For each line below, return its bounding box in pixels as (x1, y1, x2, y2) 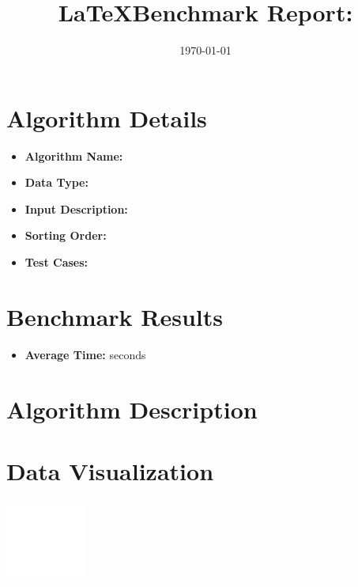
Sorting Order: (24, 227, 107, 244)
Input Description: (24, 200, 128, 217)
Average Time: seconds (24, 346, 146, 362)
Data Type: (24, 174, 89, 191)
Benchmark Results (6, 300, 224, 332)
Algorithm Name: (24, 147, 123, 164)
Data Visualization (6, 454, 214, 487)
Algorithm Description (6, 392, 258, 425)
